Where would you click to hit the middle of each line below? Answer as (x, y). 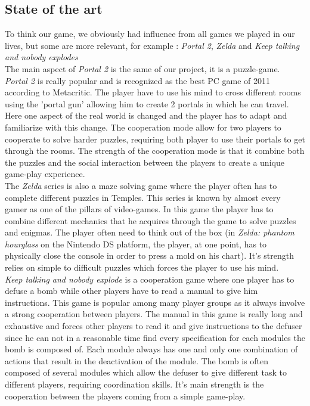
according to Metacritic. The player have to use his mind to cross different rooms (153, 92)
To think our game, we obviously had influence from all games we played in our (150, 34)
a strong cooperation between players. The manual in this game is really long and (154, 314)
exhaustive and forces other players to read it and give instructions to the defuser (154, 326)
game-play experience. (45, 174)
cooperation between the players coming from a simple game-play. (125, 396)
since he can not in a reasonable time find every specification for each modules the (155, 337)
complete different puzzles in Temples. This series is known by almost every (143, 197)
